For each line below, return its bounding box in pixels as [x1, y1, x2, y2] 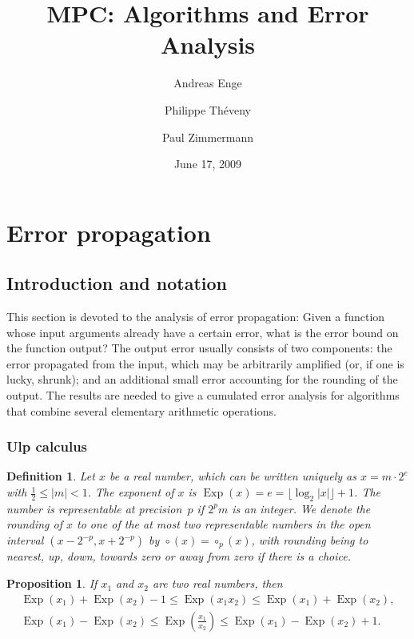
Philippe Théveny [165, 101, 251, 118]
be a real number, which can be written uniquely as [109, 468, 356, 484]
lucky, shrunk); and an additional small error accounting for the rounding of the [6, 371, 398, 388]
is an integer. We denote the [232, 500, 371, 516]
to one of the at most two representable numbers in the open [77, 516, 371, 532]
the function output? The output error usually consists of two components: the [6, 340, 392, 356]
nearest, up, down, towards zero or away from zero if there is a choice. [6, 548, 352, 565]
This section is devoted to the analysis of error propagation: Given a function [6, 308, 385, 325]
